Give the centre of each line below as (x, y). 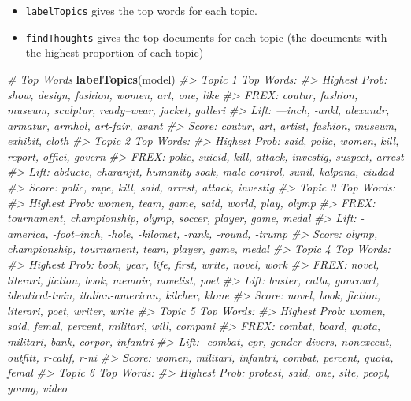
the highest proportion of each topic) (115, 52)
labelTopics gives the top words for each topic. (141, 10)
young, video (37, 387)
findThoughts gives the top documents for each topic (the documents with (206, 37)
